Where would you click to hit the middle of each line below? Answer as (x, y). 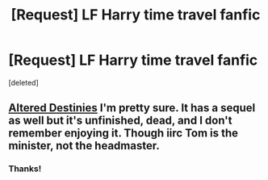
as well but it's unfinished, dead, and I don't (120, 121)
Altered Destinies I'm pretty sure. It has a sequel (132, 108)
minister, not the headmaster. (84, 146)
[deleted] (23, 82)
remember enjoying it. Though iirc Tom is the (124, 134)
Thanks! (25, 169)
